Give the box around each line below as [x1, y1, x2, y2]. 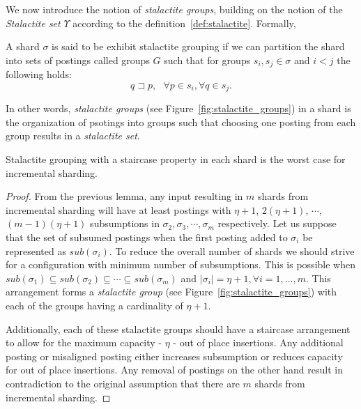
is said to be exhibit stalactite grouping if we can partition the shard [52, 39, 345, 54]
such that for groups [164, 52, 251, 67]
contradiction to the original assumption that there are [6, 376, 240, 390]
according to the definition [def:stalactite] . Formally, [72, 15, 296, 30]
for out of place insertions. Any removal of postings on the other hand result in [6, 362, 343, 377]
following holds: [6, 67, 72, 82]
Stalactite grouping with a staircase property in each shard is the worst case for [6, 152, 346, 167]
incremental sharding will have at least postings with [6, 202, 231, 217]
